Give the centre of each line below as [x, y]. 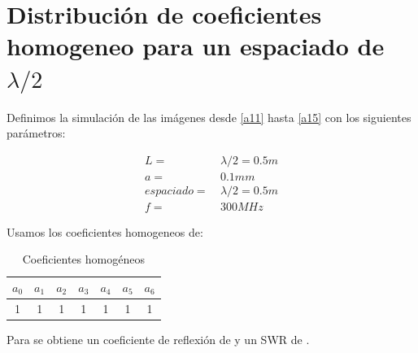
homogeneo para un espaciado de [196, 46]
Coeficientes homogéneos [83, 259]
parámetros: [36, 133]
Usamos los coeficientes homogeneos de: [105, 231]
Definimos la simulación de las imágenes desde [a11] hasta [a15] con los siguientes [209, 117]
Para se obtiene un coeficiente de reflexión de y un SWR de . [158, 339]
